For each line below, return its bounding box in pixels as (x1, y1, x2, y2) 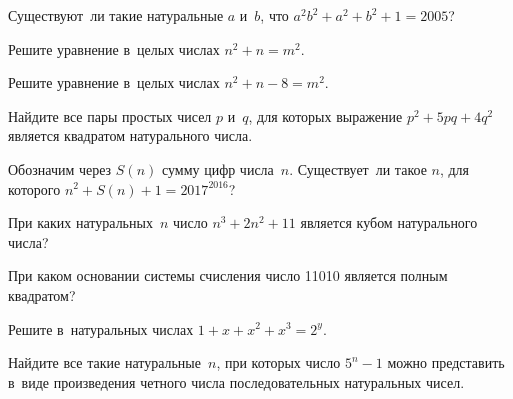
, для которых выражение (248, 105, 403, 126)
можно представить (387, 352, 505, 373)
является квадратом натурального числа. (8, 125, 253, 146)
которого (8, 178, 61, 199)
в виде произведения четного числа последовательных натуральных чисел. (8, 371, 465, 392)
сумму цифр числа (161, 158, 274, 179)
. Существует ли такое (289, 158, 427, 179)
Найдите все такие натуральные (8, 352, 201, 373)
